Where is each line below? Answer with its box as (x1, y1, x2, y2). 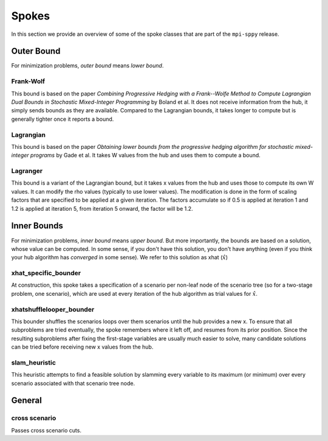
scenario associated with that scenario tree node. (11, 380, 135, 387)
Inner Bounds (11, 220, 63, 231)
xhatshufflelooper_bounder (11, 305, 95, 313)
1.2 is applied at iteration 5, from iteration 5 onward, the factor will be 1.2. (11, 205, 194, 212)
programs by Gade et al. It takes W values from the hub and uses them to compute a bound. (30, 152, 261, 159)
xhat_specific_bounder (11, 269, 81, 278)
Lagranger (11, 167, 43, 176)
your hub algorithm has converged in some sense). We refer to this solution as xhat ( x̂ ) (11, 254, 228, 261)
